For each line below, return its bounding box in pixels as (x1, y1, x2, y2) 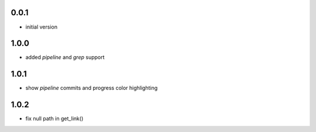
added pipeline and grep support (25, 54, 105, 61)
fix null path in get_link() (25, 115, 84, 122)
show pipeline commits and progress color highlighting (25, 85, 158, 92)
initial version (25, 23, 58, 30)
